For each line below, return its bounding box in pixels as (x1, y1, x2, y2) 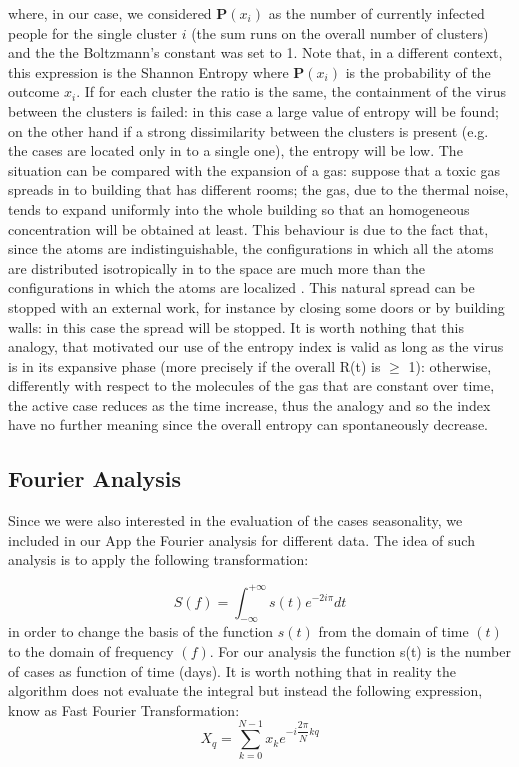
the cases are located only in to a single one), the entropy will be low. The (8, 140, 463, 161)
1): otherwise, (408, 355, 492, 376)
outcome (8, 81, 60, 102)
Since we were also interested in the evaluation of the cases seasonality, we (8, 510, 463, 531)
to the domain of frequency (8, 640, 174, 661)
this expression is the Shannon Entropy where (8, 61, 289, 82)
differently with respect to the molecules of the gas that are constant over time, (8, 375, 495, 396)
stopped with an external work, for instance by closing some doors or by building (8, 296, 505, 317)
